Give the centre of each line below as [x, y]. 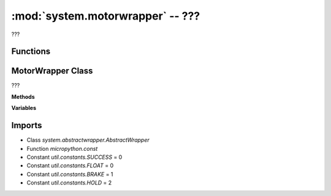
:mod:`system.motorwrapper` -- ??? [106, 16]
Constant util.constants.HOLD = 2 [69, 183]
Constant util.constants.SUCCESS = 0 [74, 157]
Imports [27, 125]
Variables [24, 108]
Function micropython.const [62, 148]
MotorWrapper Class [52, 71]
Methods [23, 96]
